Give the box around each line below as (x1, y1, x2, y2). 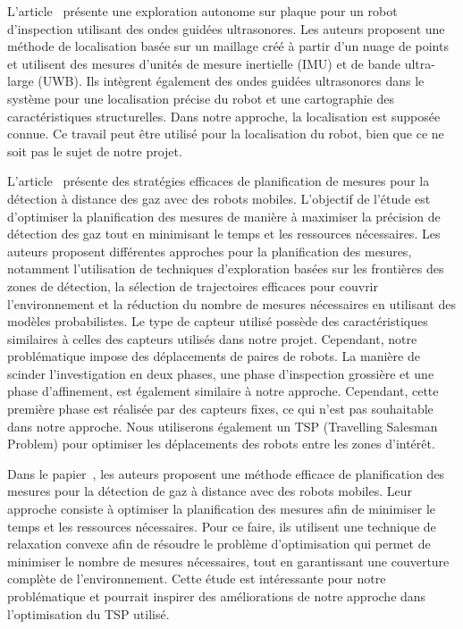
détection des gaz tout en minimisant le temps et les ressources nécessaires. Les (7, 224, 441, 243)
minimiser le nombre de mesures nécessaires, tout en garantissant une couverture (7, 551, 450, 570)
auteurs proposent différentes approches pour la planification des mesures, (7, 241, 412, 260)
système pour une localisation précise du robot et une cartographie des (7, 88, 395, 107)
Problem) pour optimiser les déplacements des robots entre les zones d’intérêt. (7, 434, 435, 453)
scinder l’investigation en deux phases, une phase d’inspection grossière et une (7, 364, 434, 382)
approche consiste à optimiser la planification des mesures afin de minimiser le (7, 499, 435, 518)
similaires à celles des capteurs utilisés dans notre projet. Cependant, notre (7, 329, 417, 348)
